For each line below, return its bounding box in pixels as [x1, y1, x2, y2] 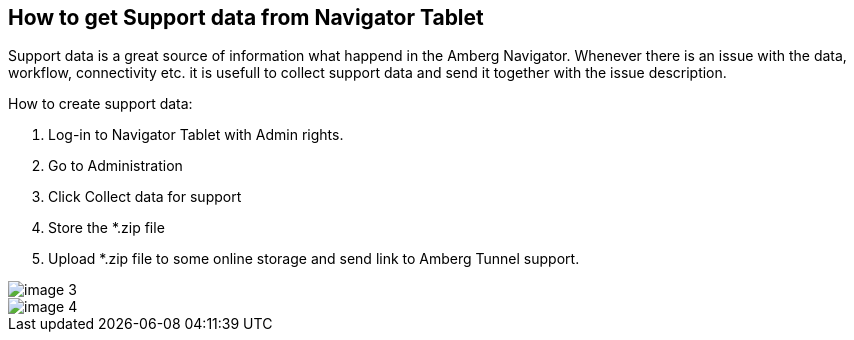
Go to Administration [48, 157, 183, 175]
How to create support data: [8, 95, 193, 113]
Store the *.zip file [48, 219, 165, 237]
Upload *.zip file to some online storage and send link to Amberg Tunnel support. [48, 250, 580, 268]
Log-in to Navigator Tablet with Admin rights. [48, 126, 344, 144]
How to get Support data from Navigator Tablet [8, 5, 484, 30]
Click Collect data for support [48, 188, 242, 206]
